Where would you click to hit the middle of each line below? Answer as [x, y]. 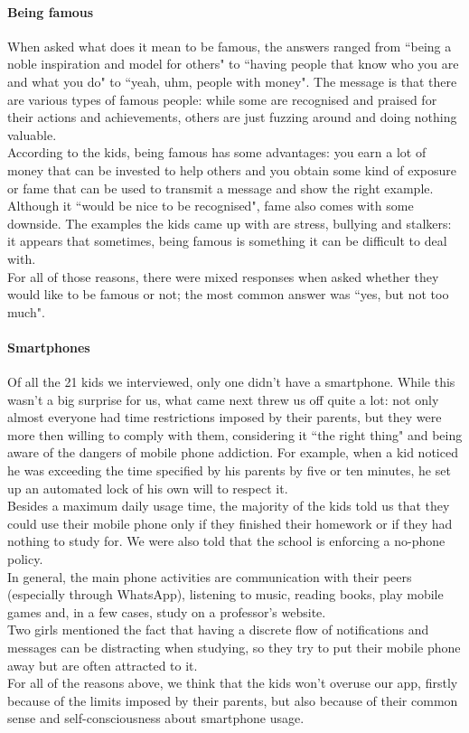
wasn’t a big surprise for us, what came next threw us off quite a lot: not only [223, 399]
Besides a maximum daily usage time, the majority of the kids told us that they [229, 506]
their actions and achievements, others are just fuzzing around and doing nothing [232, 117]
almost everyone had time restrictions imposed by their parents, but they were [225, 417]
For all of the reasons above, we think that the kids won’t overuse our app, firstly [233, 683]
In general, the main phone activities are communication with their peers [210, 576]
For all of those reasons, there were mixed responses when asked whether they [223, 276]
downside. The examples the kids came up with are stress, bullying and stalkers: [230, 223]
